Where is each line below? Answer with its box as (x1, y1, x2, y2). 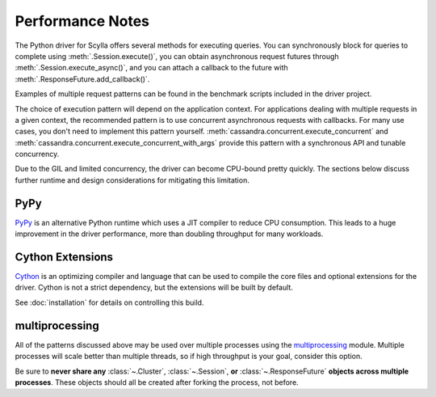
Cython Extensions (15, 250, 113, 264)
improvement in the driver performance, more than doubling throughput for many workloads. (15, 229, 324, 239)
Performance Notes (15, 12, 149, 30)
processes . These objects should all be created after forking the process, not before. (15, 377, 299, 387)
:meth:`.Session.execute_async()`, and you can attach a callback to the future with (15, 63, 288, 73)
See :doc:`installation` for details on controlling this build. (15, 298, 204, 307)
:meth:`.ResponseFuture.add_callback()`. (15, 74, 150, 84)
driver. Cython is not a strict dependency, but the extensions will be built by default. (15, 283, 294, 293)
